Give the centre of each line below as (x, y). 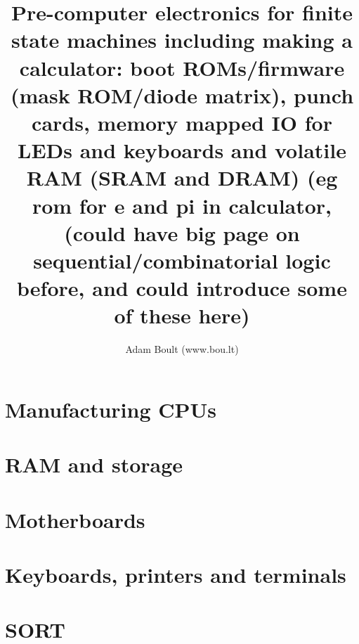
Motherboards (75, 519)
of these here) (182, 315)
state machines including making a (182, 40)
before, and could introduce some (182, 288)
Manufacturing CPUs (111, 409)
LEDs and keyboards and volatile (182, 150)
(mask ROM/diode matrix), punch (182, 95)
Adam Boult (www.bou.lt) (182, 349)
